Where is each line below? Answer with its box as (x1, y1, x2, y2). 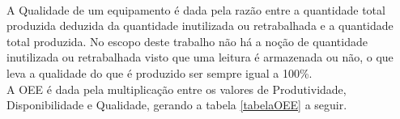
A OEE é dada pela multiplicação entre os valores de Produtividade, (6, 80, 347, 97)
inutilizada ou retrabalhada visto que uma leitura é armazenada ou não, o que (6, 49, 394, 66)
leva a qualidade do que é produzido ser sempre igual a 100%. (6, 64, 313, 81)
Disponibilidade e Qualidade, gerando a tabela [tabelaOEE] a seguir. (6, 96, 347, 113)
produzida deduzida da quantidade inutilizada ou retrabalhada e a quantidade (6, 17, 394, 34)
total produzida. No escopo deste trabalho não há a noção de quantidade (6, 32, 368, 49)
